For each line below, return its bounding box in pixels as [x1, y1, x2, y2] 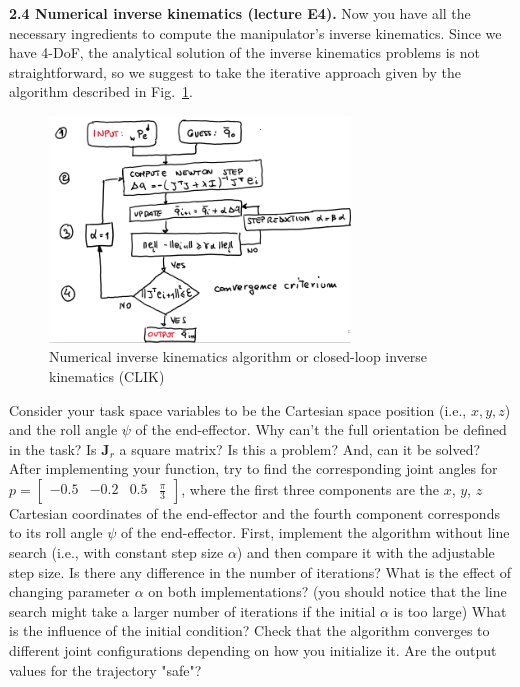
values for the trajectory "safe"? [9, 659, 202, 680]
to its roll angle [9, 522, 103, 543]
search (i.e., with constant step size [9, 542, 224, 563]
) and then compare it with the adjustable [236, 542, 495, 563]
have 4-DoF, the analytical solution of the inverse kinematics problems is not [9, 42, 481, 63]
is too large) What [393, 600, 507, 621]
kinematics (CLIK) [49, 365, 165, 386]
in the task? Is [9, 438, 97, 459]
